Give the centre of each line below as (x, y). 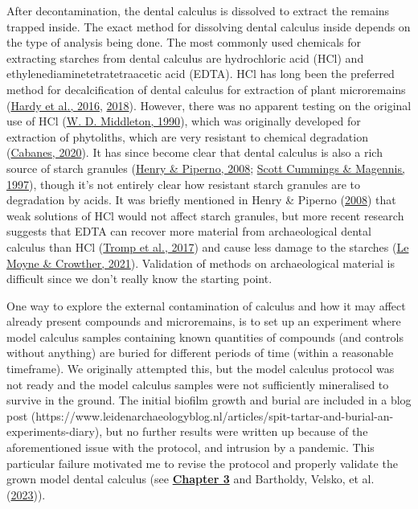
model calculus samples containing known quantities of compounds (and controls (205, 337)
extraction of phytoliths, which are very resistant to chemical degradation (187, 136)
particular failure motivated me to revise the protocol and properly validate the (202, 463)
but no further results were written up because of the (237, 431)
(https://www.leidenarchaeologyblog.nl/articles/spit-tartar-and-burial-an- (212, 415)
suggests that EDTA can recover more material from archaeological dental (189, 231)
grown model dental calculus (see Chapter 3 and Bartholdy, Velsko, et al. (191, 479)
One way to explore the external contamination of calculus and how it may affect (206, 305)
